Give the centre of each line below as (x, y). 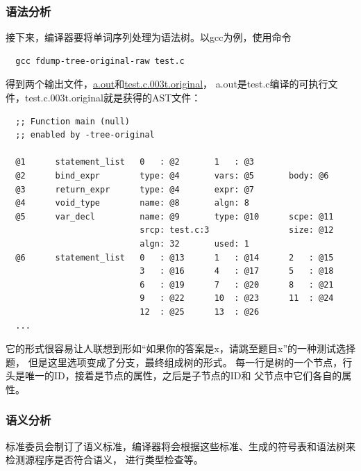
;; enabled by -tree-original (85, 135)
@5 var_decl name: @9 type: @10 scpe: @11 (175, 216)
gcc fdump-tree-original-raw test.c (100, 61)
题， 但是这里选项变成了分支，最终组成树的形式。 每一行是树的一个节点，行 (179, 362)
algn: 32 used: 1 (194, 243)
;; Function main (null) (73, 121)
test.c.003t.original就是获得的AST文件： (113, 97)
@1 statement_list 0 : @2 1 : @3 (135, 162)
